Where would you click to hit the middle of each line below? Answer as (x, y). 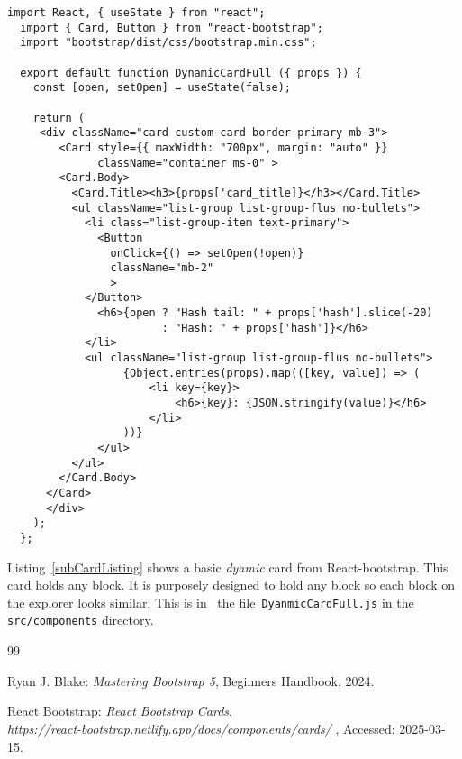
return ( (59, 118)
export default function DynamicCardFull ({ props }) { (191, 73)
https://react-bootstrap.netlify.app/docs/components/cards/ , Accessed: (201, 728)
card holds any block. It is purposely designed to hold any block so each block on (231, 585)
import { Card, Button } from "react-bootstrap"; (172, 27)
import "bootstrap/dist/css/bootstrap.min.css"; (168, 43)
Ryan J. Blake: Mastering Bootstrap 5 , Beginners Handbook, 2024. (191, 680)
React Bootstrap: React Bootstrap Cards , (120, 711)
